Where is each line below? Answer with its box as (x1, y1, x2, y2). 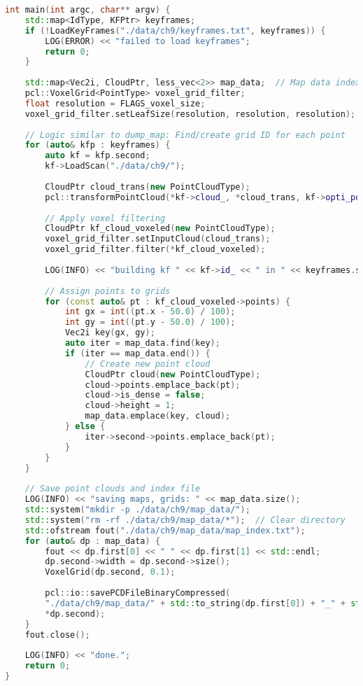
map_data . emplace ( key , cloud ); (85, 411, 231, 421)
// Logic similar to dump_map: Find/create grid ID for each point (24, 129, 346, 140)
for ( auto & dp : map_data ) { (24, 535, 161, 546)
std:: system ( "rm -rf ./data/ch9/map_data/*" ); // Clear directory (24, 514, 346, 525)
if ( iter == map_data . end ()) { (64, 348, 211, 358)
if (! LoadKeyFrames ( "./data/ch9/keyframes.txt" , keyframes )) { (24, 25, 326, 36)
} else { (64, 421, 106, 431)
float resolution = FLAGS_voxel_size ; (24, 98, 206, 108)
